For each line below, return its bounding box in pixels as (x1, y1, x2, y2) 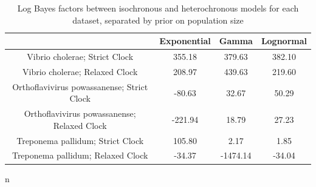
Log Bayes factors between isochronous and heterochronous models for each (17, 2, 299, 14)
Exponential (159, 34, 211, 47)
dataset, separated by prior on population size (72, 13, 244, 26)
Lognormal (261, 34, 307, 47)
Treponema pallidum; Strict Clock (16, 134, 144, 146)
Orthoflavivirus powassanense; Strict (12, 80, 148, 93)
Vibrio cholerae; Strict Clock (27, 50, 134, 63)
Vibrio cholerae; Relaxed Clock (22, 65, 138, 77)
